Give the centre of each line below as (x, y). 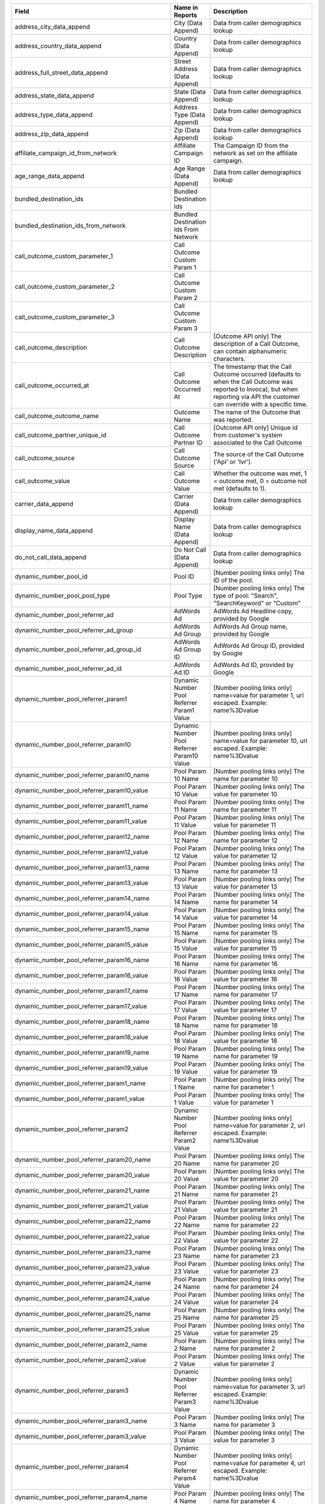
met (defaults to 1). (240, 488)
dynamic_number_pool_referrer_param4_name (81, 1497)
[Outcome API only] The (248, 336)
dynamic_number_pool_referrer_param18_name (82, 1022)
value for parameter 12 (245, 856)
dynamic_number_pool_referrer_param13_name (82, 868)
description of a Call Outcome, (257, 344)
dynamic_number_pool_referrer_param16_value (82, 975)
